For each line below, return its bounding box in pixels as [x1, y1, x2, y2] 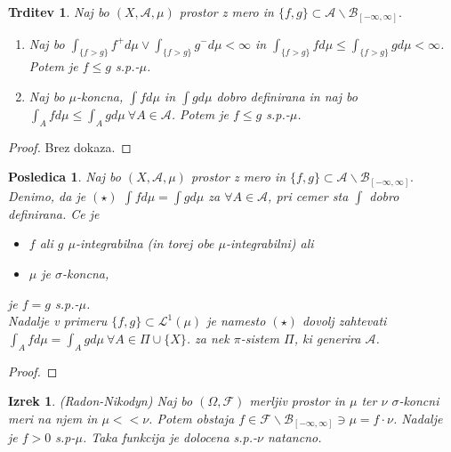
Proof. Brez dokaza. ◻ [8, 137, 132, 156]
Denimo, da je [8, 186, 86, 205]
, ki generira [294, 328, 361, 347]
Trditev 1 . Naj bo [8, 3, 109, 20]
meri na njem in [8, 408, 98, 427]
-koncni [399, 391, 439, 410]
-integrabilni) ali [226, 234, 314, 253]
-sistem [240, 328, 279, 347]
